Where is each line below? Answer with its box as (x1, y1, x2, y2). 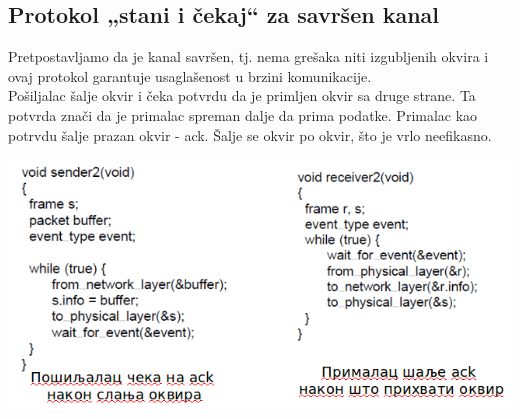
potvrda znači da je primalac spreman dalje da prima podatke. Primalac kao (8, 104, 478, 125)
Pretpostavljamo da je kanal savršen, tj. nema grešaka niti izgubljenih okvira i (8, 46, 489, 67)
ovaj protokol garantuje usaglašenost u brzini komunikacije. (8, 65, 372, 86)
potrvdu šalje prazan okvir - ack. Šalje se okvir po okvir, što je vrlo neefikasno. (8, 124, 492, 145)
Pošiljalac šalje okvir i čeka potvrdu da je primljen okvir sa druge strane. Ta (8, 85, 476, 106)
